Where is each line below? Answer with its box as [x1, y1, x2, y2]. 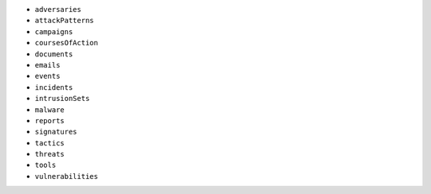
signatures [34, 127, 77, 137]
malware [34, 105, 65, 114]
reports [34, 116, 65, 125]
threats [34, 149, 65, 159]
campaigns [34, 27, 73, 36]
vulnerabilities [34, 172, 99, 180]
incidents [34, 83, 73, 91]
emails [34, 60, 61, 69]
